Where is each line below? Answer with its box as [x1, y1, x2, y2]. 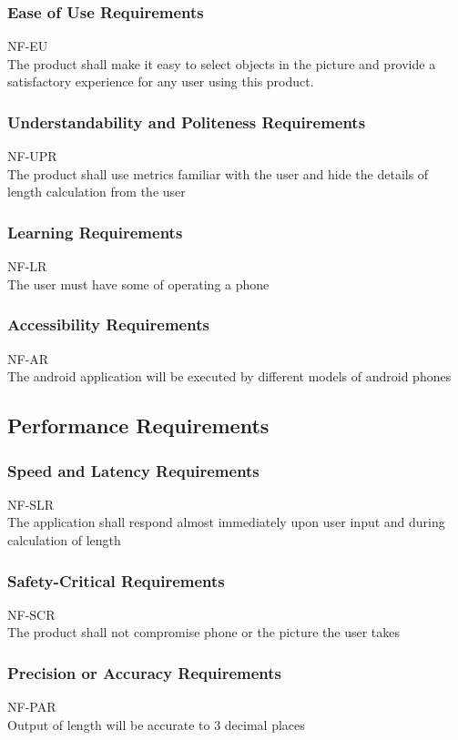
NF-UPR [7, 147, 57, 166]
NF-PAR [7, 697, 56, 716]
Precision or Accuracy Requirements [7, 661, 282, 684]
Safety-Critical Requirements [7, 569, 225, 592]
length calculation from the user [7, 182, 186, 201]
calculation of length [7, 531, 121, 549]
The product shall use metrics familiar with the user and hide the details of [7, 164, 429, 183]
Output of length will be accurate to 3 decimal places [7, 715, 305, 734]
